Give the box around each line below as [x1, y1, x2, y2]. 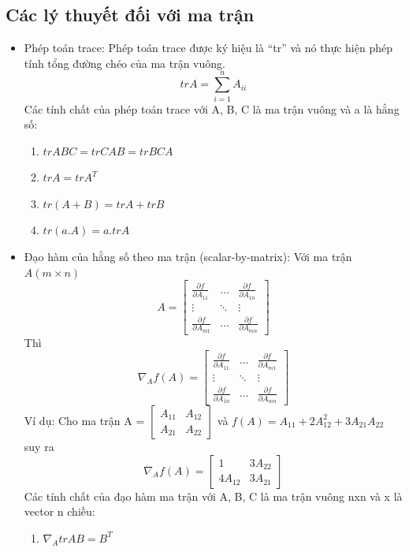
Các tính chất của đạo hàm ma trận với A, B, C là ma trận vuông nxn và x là [24, 487, 403, 504]
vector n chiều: [24, 503, 95, 520]
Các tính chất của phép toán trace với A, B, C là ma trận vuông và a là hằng [24, 100, 400, 117]
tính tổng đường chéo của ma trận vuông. [24, 54, 225, 71]
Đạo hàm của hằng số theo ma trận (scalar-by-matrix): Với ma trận [24, 248, 352, 265]
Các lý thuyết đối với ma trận [6, 2, 255, 27]
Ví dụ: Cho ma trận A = [24, 412, 145, 428]
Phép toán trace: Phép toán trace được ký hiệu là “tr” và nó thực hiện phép [24, 39, 392, 56]
